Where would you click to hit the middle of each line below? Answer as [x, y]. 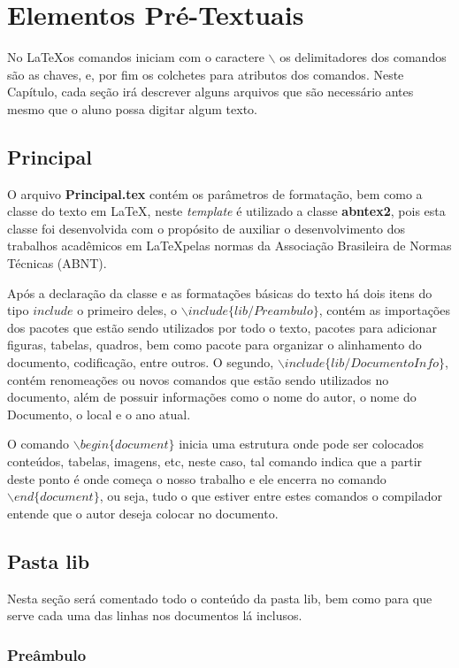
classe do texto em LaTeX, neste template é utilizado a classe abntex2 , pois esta [226, 211]
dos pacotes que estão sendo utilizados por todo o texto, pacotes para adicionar [222, 327]
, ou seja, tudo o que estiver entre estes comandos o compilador [271, 496]
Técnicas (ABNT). [57, 263]
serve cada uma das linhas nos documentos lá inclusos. [155, 615]
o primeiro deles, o [127, 310]
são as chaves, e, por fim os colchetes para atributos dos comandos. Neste [206, 74]
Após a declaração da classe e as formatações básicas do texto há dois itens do [220, 292]
